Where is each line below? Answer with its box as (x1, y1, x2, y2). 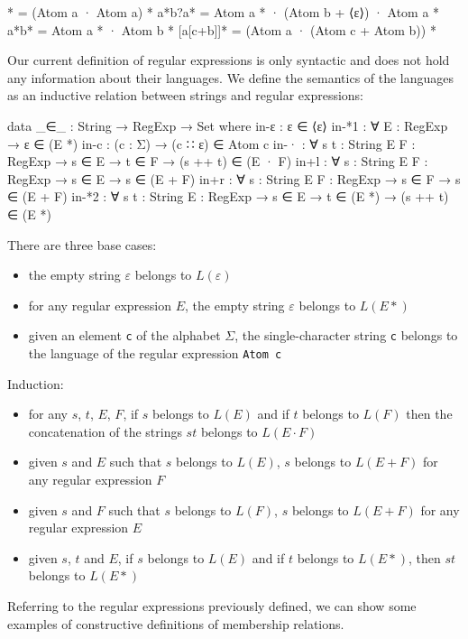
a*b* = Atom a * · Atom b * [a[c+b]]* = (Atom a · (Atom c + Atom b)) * (7, 20, 436, 39)
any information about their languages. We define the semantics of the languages (7, 68, 454, 87)
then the (406, 404, 453, 423)
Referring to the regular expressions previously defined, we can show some (7, 596, 417, 615)
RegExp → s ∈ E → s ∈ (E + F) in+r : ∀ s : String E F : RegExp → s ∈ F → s (7, 169, 461, 188)
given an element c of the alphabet (28, 326, 221, 345)
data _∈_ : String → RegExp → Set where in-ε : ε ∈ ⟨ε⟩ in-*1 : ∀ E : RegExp (7, 116, 448, 134)
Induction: (7, 374, 64, 393)
